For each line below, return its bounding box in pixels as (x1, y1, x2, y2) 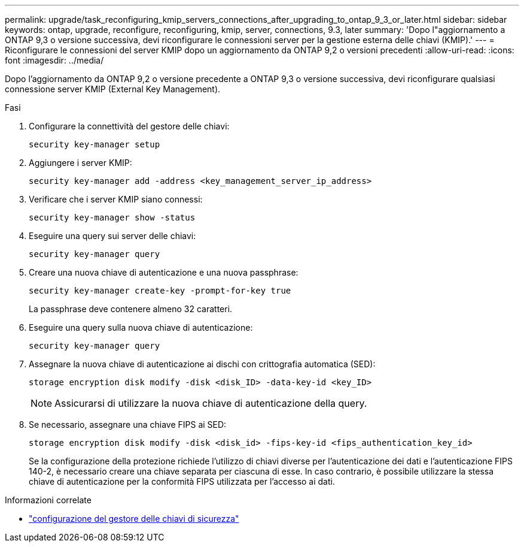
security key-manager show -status (29, 213, 196, 222)
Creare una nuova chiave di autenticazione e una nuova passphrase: (29, 267, 298, 277)
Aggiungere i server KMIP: (29, 158, 132, 168)
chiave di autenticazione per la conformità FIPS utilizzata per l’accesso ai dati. (29, 476, 335, 486)
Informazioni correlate (5, 495, 92, 505)
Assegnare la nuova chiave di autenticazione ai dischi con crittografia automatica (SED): (29, 359, 376, 369)
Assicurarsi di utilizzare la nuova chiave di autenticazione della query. (54, 397, 367, 409)
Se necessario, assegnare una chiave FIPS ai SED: (29, 419, 227, 430)
